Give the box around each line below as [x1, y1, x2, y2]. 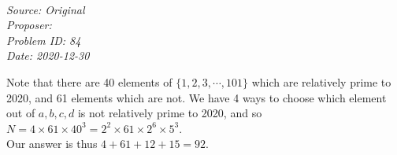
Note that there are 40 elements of [6, 73, 173, 90]
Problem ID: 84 [6, 31, 81, 48]
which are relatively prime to [251, 73, 391, 90]
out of [6, 105, 35, 121]
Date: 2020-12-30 [6, 47, 90, 64]
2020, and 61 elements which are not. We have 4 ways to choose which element [6, 89, 387, 105]
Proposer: [6, 17, 52, 33]
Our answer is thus [6, 135, 98, 152]
